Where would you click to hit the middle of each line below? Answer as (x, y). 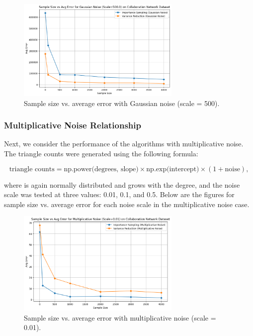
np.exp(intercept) (173, 169)
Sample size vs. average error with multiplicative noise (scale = (120, 317)
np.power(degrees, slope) (101, 169)
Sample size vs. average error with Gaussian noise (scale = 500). (122, 103)
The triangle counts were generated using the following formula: (101, 153)
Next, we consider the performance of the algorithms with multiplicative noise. (124, 144)
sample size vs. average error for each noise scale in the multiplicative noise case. (127, 204)
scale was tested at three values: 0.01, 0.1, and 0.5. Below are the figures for (119, 194)
